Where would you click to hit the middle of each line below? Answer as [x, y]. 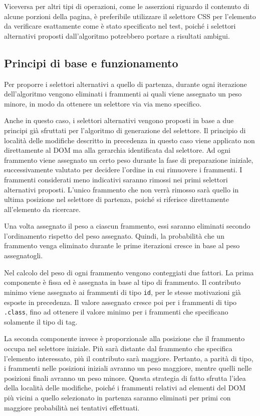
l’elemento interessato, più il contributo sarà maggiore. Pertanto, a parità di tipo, [129, 358]
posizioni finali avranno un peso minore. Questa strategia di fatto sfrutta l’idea [125, 378]
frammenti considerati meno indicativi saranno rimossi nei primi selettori [116, 179]
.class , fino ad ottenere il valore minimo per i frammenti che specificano [116, 312]
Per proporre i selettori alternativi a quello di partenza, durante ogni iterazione [125, 84]
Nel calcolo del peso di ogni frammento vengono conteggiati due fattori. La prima [129, 272]
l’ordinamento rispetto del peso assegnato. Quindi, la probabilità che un [114, 235]
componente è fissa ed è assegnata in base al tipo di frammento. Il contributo [122, 282]
